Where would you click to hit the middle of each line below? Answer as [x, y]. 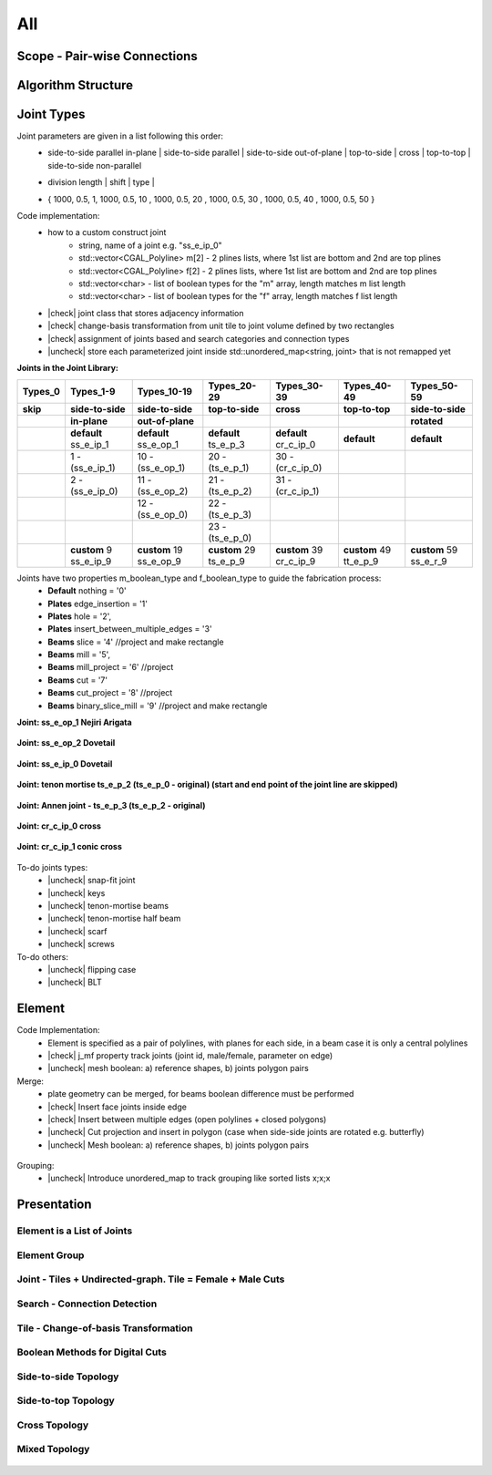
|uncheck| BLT [75, 982]
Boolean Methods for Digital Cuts [92, 1352]
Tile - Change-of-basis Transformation [105, 1328]
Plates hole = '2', [80, 616]
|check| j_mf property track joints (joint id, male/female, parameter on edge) [190, 1055]
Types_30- [299, 386]
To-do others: [42, 956]
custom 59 [434, 550]
